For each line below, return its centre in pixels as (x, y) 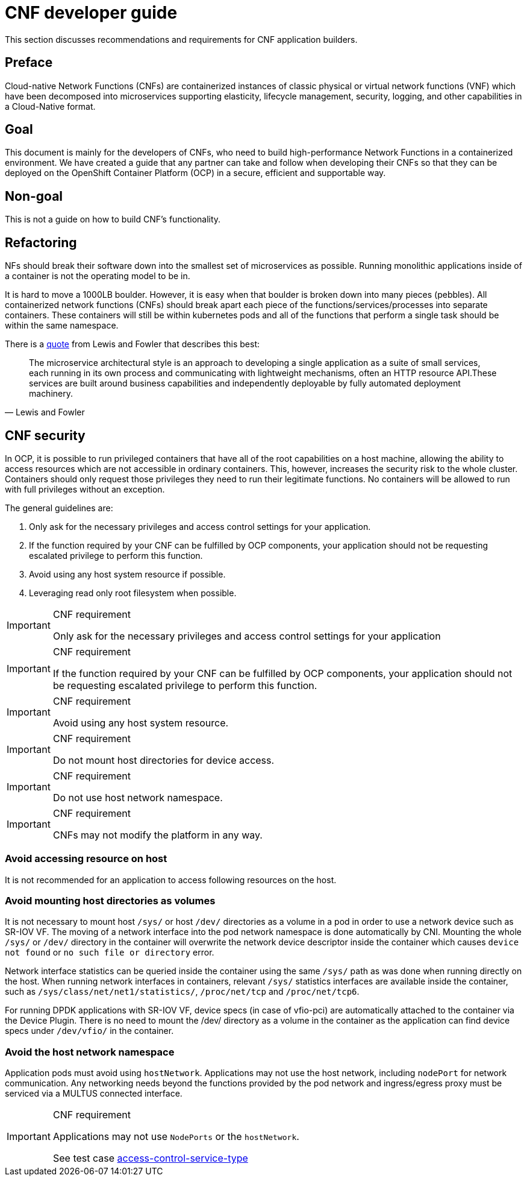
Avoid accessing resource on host (86, 859)
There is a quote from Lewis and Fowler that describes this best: (132, 344)
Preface (29, 63)
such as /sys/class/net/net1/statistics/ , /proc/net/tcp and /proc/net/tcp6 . (182, 992)
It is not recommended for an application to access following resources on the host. (171, 880)
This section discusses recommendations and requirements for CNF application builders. (181, 39)
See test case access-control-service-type (150, 1158)
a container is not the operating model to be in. (98, 276)
